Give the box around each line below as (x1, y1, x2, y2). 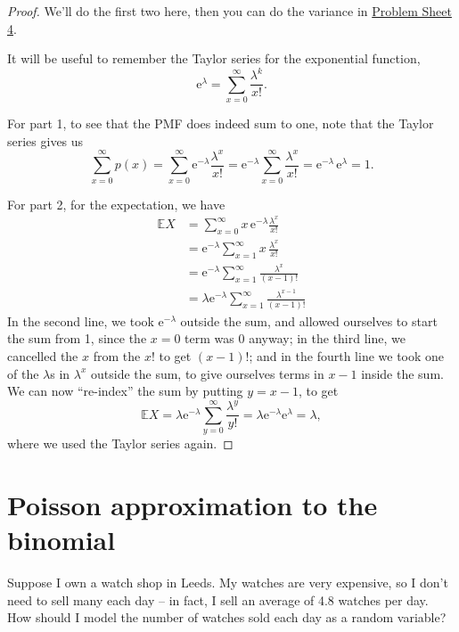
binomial (7, 521, 116, 558)
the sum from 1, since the (7, 329, 147, 348)
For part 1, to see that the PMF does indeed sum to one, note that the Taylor (7, 114, 434, 133)
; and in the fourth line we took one (249, 347, 445, 365)
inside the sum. (361, 364, 444, 382)
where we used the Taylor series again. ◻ (7, 434, 234, 453)
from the (93, 347, 141, 365)
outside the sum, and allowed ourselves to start (180, 311, 438, 330)
